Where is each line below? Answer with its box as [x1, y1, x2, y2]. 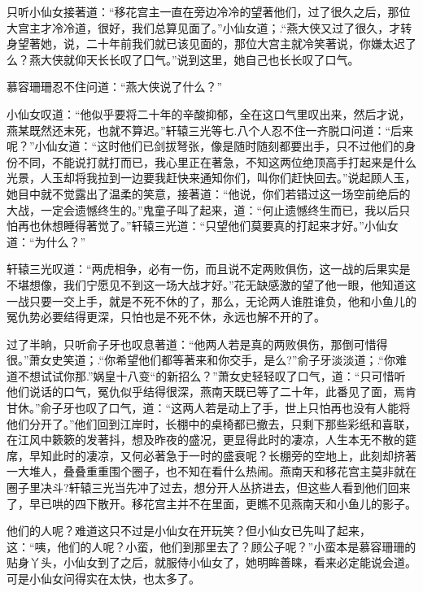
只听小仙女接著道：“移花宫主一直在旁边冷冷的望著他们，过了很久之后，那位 [7, 3, 411, 20]
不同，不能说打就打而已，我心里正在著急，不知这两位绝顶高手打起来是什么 [17, 153, 416, 170]
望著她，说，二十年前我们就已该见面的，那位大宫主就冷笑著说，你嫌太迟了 [17, 35, 416, 52]
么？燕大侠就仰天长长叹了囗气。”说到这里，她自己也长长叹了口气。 [7, 50, 360, 67]
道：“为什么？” [7, 233, 86, 250]
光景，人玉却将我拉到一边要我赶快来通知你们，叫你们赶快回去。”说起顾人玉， [7, 169, 416, 186]
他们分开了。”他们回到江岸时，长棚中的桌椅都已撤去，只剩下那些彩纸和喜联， [7, 415, 416, 432]
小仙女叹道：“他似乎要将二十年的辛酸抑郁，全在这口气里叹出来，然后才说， [7, 105, 411, 122]
